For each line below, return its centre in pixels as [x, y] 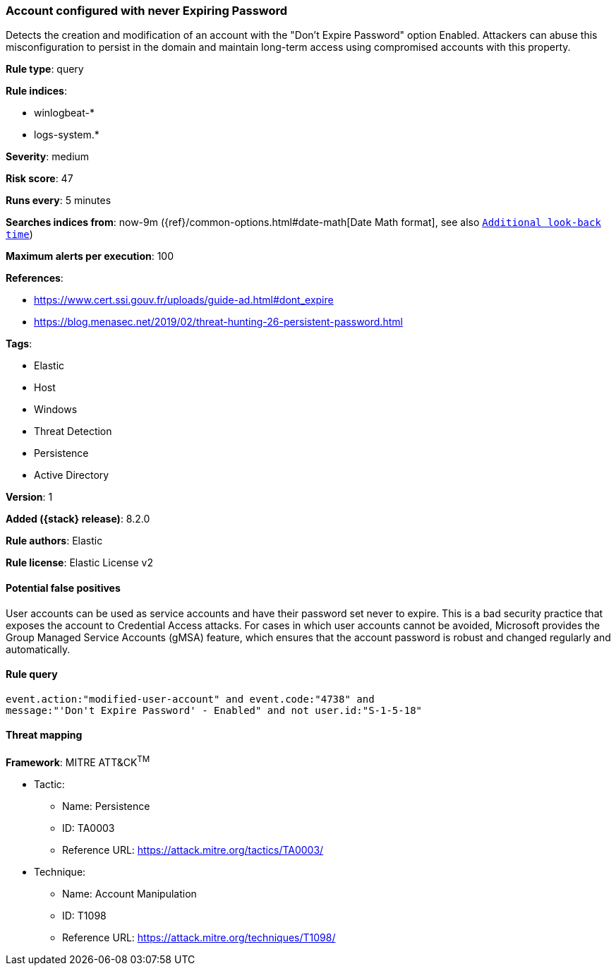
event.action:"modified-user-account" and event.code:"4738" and [190, 699]
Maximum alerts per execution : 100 [90, 256]
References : [35, 278]
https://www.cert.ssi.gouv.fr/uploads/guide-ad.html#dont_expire [184, 300]
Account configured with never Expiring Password [147, 11]
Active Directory [72, 475]
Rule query [32, 674]
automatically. [38, 649]
